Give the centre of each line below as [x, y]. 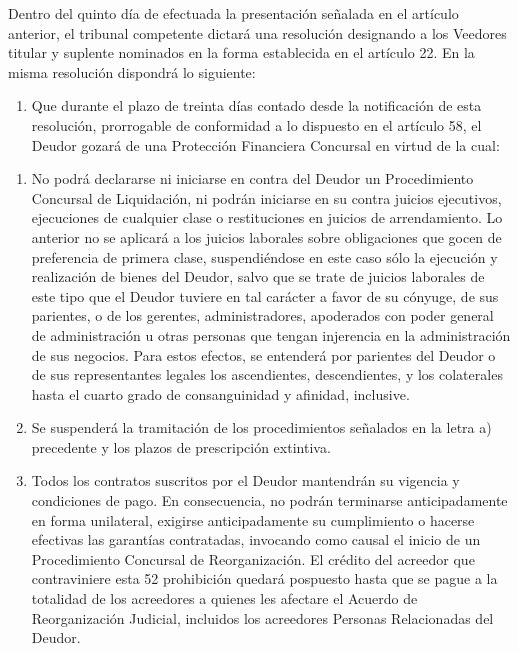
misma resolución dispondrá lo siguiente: [132, 71]
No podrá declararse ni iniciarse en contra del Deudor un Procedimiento [252, 178]
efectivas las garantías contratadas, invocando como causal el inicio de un [256, 539]
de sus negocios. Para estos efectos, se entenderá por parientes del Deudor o [263, 354]
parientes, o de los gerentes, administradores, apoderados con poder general [262, 315]
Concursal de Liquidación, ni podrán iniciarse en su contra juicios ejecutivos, [266, 197]
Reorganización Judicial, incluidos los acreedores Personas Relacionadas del [262, 617]
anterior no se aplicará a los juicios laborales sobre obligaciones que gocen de [266, 236]
